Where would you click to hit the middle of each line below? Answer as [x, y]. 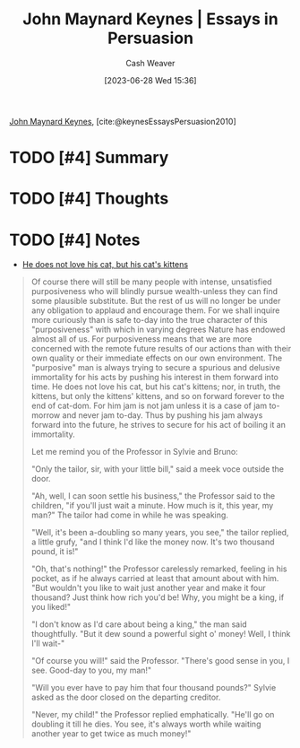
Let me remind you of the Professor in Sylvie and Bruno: [135, 452]
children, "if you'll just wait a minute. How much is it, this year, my [152, 506]
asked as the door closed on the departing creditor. [126, 697]
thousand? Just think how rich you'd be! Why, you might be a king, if [158, 597]
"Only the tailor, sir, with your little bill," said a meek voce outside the [158, 469]
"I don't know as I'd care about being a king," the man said [139, 624]
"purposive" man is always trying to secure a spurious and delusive [155, 368]
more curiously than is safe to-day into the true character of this [149, 320]
